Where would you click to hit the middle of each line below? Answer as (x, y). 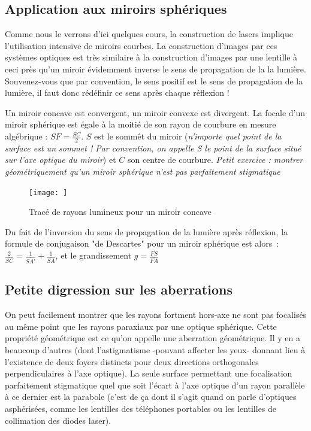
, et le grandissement (93, 255)
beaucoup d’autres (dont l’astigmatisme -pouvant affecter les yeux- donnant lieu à (155, 350)
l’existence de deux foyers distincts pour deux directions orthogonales (132, 361)
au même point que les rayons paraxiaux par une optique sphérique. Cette (141, 326)
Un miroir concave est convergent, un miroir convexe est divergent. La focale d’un (155, 112)
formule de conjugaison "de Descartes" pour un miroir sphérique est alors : (142, 243)
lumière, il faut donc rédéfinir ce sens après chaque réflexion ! (117, 92)
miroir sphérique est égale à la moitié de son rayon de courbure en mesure (141, 124)
